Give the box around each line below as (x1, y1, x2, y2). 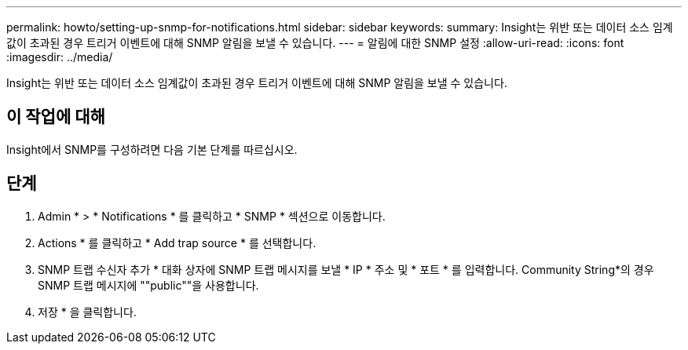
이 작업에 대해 (6, 107, 105, 127)
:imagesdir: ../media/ (6, 50, 113, 64)
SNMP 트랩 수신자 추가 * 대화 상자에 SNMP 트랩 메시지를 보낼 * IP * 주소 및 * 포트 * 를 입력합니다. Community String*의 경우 (38, 262, 654, 276)
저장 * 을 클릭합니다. (38, 304, 137, 319)
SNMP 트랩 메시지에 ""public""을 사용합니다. (38, 278, 259, 292)
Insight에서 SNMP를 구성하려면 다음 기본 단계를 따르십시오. (6, 142, 298, 156)
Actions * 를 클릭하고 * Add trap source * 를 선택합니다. (38, 235, 317, 250)
